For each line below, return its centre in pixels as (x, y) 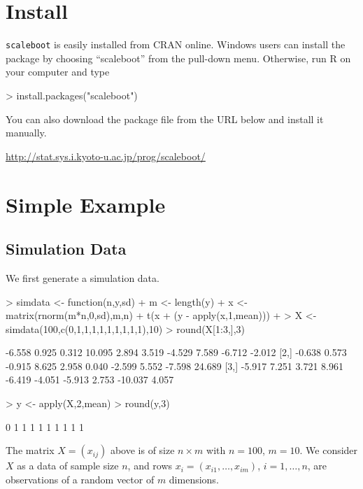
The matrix (30, 450)
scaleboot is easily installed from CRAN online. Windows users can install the (176, 44)
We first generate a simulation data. (83, 277)
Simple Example (86, 204)
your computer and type (58, 72)
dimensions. (194, 479)
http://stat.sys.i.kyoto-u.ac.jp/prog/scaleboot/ (106, 156)
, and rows (150, 466)
